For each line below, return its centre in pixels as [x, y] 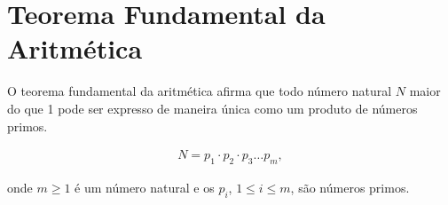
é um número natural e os [145, 187]
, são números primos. [350, 187]
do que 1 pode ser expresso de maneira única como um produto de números [212, 108]
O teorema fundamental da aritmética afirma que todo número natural [200, 91]
